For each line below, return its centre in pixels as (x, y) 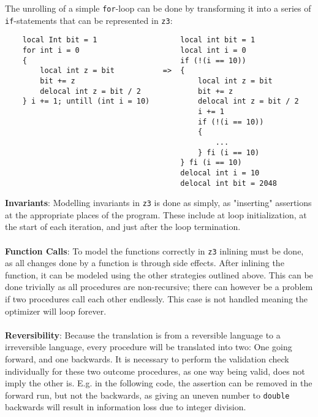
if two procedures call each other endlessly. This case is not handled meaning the (157, 299)
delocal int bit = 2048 (229, 183)
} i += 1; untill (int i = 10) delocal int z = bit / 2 (161, 101)
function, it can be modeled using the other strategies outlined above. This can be (159, 274)
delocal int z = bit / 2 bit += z (137, 91)
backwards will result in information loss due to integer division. (126, 407)
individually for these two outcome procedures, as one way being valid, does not (155, 371)
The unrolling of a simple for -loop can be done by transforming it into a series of (158, 8)
